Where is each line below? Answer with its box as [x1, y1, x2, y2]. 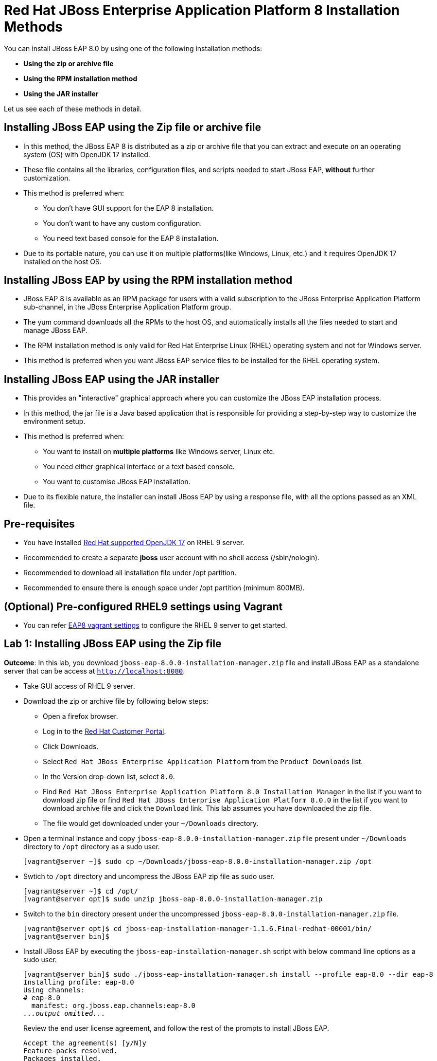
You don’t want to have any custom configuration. [43, 219, 202, 227]
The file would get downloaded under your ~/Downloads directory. [43, 819, 259, 827]
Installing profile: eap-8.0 [23, 978, 134, 986]
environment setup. [23, 417, 86, 426]
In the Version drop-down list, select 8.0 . [43, 772, 175, 781]
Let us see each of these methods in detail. [4, 104, 142, 113]
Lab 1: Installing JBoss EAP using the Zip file [4, 638, 222, 650]
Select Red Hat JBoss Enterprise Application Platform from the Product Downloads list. [43, 757, 363, 766]
